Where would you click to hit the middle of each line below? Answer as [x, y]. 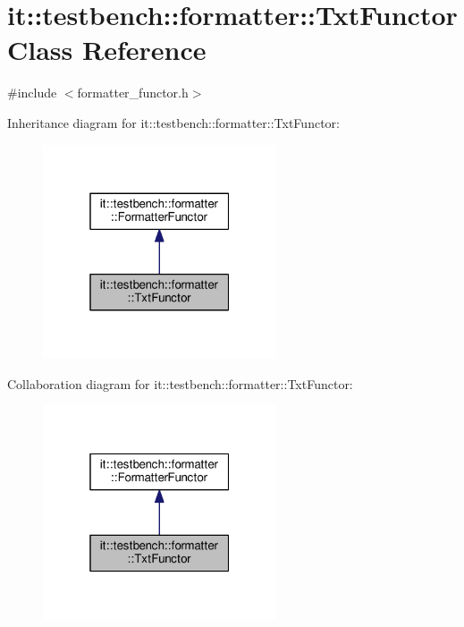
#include [32, 93]
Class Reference [107, 50]
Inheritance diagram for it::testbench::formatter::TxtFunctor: [173, 122]
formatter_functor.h [133, 93]
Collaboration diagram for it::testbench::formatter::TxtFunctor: [180, 383]
